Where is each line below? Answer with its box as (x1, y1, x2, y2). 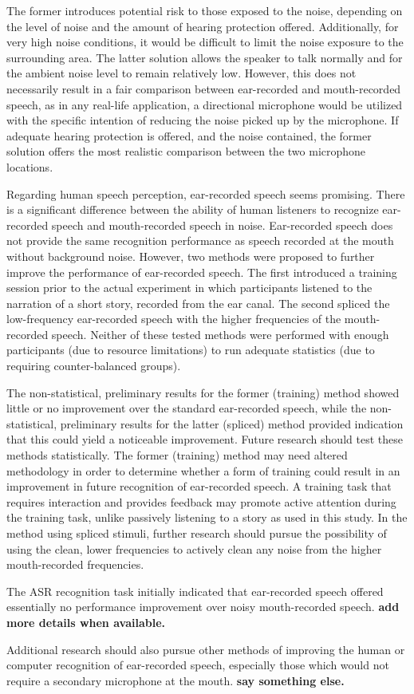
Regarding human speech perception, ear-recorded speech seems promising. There (6, 185, 405, 202)
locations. (6, 158, 53, 175)
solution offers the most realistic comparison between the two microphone (6, 143, 366, 160)
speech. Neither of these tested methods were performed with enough (51, 325, 389, 342)
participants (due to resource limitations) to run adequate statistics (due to (6, 341, 375, 358)
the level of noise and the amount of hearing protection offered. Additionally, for (6, 18, 399, 34)
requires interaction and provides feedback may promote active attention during (6, 493, 396, 510)
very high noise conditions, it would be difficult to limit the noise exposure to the (6, 34, 404, 50)
